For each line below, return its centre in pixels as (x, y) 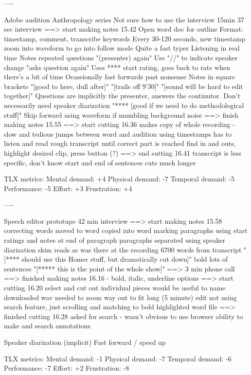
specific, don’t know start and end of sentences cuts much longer (100, 162)
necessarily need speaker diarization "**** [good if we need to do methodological (124, 105)
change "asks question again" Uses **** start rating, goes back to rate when (117, 67)
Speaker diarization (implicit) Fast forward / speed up (85, 342)
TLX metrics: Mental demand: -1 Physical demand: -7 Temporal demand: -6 (118, 358)
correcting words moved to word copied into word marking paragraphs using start (126, 230)
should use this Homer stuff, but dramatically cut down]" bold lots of (125, 259)
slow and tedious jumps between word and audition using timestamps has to (118, 134)
